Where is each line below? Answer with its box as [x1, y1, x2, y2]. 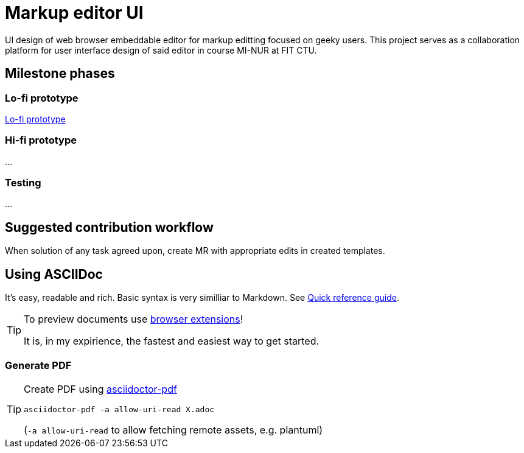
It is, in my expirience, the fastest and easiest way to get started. [24, 335, 320, 348]
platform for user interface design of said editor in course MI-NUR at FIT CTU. [5, 44, 317, 55]
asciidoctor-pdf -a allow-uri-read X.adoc [24, 404, 215, 414]
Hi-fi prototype [5, 134, 77, 147]
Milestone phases [5, 66, 115, 82]
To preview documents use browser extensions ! [24, 313, 243, 326]
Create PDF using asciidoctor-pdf [24, 382, 177, 395]
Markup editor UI [5, 2, 144, 23]
